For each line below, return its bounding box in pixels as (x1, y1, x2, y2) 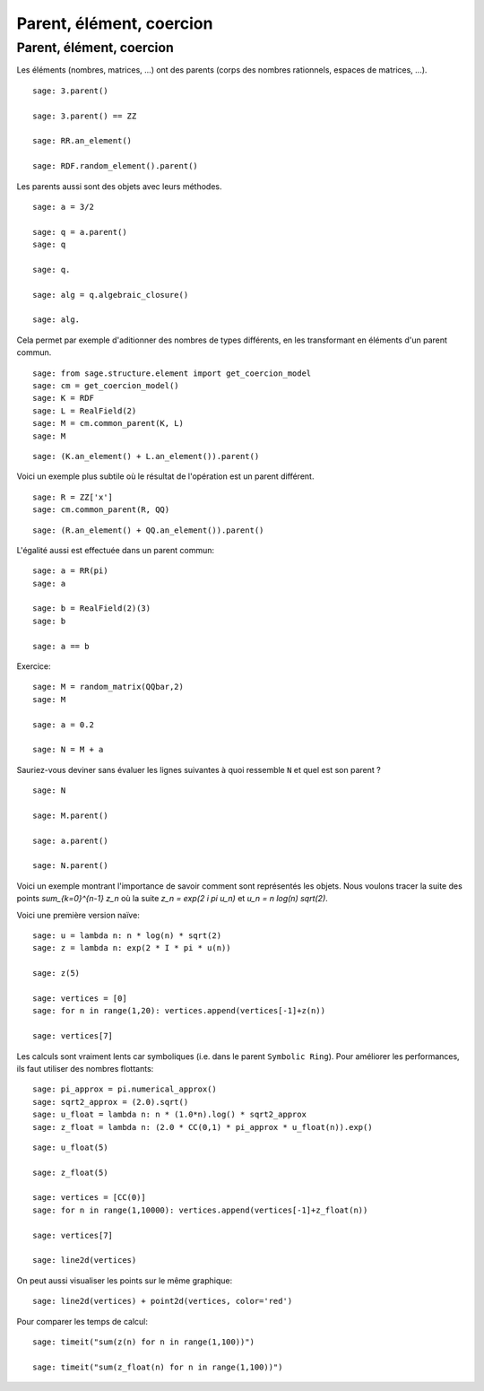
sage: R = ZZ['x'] (32, 491, 114, 502)
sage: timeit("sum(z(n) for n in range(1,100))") (32, 1336, 255, 1347)
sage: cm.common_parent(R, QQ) (32, 505, 170, 515)
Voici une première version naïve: (16, 909, 141, 920)
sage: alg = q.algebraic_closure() (32, 290, 189, 300)
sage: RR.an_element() (32, 135, 133, 146)
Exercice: (16, 661, 51, 672)
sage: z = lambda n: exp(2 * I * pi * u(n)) (32, 943, 232, 953)
